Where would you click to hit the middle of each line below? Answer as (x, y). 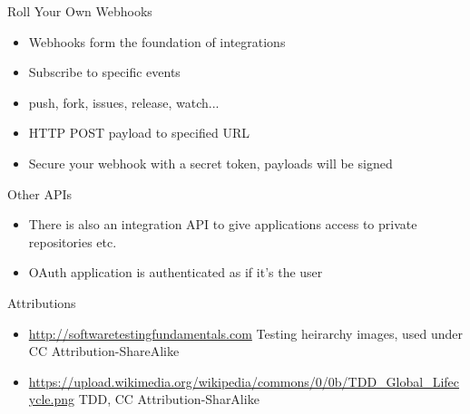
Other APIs (40, 193)
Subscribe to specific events (104, 72)
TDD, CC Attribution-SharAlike (169, 399)
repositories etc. (73, 241)
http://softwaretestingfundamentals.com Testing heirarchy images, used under (245, 333)
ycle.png (51, 399)
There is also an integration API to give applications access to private (223, 224)
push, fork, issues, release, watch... (124, 102)
